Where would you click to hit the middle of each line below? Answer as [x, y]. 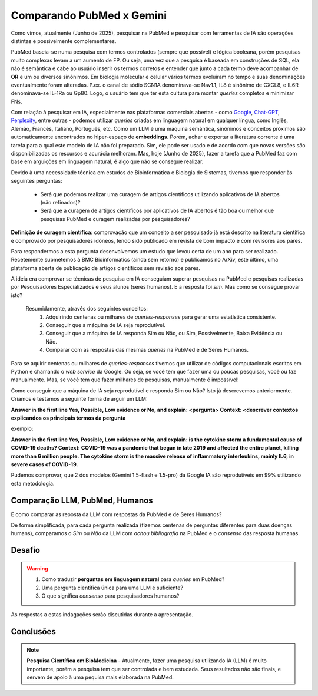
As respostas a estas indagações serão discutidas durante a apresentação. [102, 615]
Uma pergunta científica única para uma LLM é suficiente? [112, 588]
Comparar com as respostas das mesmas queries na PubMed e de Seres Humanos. [147, 350]
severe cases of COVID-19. [44, 464]
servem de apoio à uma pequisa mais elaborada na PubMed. [100, 677]
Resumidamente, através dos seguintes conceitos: [87, 309]
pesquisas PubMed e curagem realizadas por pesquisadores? [115, 219]
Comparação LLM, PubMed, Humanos [82, 500]
